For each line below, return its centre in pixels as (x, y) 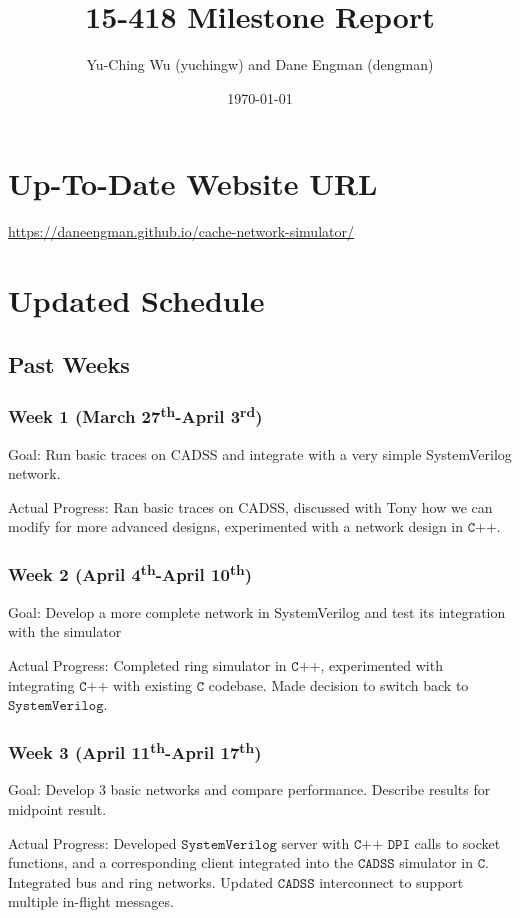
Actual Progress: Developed (92, 842)
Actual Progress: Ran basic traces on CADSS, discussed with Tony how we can (250, 506)
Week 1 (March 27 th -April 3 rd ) (135, 415)
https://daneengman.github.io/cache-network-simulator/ (181, 231)
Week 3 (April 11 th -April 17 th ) (135, 751)
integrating (41, 684)
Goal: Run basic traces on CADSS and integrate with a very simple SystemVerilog (260, 453)
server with (315, 842)
